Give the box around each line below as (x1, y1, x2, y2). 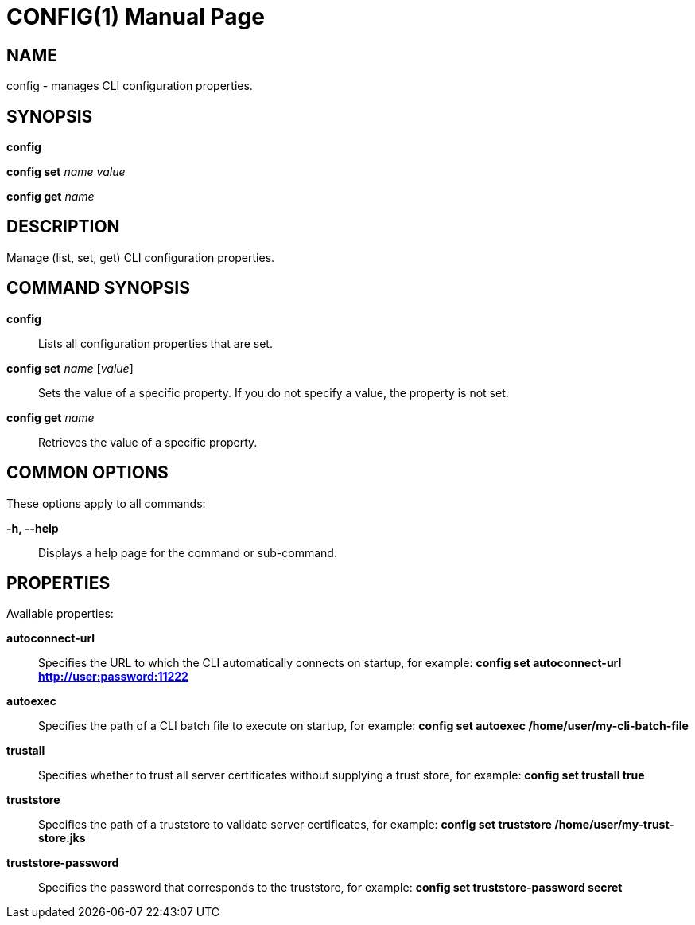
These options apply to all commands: (6, 496, 206, 510)
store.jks (38, 831, 86, 845)
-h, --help (6, 521, 59, 535)
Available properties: (6, 607, 114, 621)
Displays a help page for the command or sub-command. (38, 545, 337, 560)
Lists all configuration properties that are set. (38, 336, 273, 350)
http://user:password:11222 (38, 669, 188, 684)
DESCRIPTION (6, 217, 120, 237)
